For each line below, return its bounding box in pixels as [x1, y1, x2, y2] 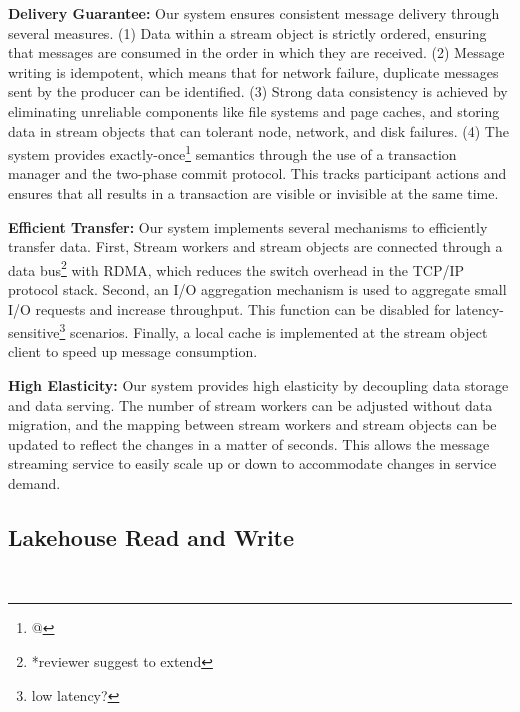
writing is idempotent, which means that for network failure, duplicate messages [8, 61, 499, 82]
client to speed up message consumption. [8, 341, 258, 362]
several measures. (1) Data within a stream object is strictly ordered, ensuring [8, 22, 487, 43]
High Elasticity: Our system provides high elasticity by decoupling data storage [8, 375, 509, 396]
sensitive [8, 321, 60, 342]
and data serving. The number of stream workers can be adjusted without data [8, 394, 493, 415]
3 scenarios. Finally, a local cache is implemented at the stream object [59, 319, 488, 342]
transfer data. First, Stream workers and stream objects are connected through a [8, 236, 503, 257]
